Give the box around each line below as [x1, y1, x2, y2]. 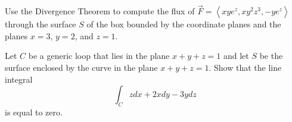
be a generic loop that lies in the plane [28, 49, 170, 62]
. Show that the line [209, 61, 282, 73]
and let [223, 49, 249, 62]
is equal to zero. [5, 105, 63, 118]
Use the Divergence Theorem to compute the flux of [5, 5, 195, 17]
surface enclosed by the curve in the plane [5, 61, 158, 73]
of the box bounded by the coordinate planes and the [86, 18, 281, 30]
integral [5, 73, 33, 85]
